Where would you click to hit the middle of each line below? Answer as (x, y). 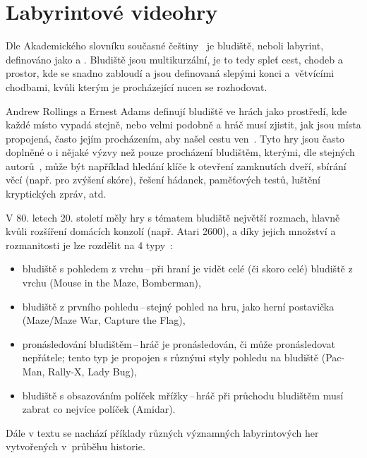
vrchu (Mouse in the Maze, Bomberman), (112, 283)
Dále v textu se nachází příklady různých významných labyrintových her (162, 432)
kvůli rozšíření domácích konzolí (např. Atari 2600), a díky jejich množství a (171, 231)
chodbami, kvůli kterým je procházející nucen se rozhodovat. (137, 86)
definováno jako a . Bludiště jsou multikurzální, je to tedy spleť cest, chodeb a (174, 59)
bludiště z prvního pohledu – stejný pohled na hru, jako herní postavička (178, 306)
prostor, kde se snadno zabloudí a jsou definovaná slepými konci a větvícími (170, 73)
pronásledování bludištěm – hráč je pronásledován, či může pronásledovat (179, 343)
